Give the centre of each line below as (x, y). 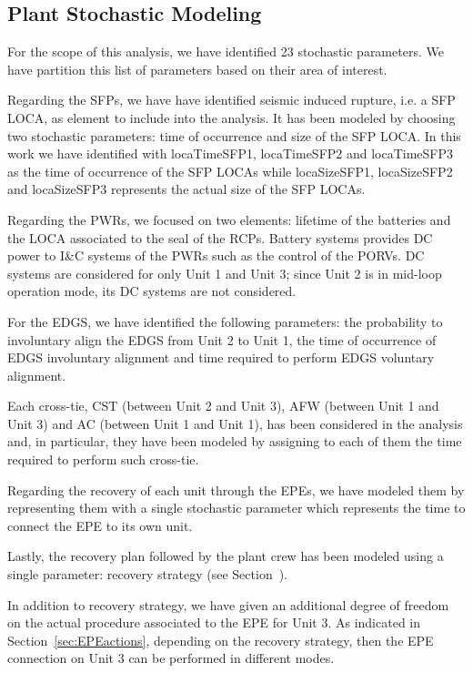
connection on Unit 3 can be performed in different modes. (171, 658)
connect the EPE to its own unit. (100, 525)
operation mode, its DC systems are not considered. (152, 291)
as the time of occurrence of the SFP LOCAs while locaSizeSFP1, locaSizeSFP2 (230, 171)
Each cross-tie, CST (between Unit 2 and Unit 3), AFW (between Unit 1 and (223, 406)
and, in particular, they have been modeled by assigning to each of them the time (235, 441)
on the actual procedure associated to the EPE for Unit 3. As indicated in (214, 622)
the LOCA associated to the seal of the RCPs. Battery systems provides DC (220, 237)
